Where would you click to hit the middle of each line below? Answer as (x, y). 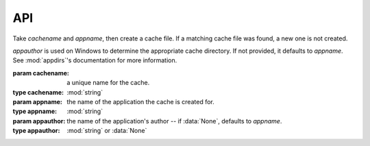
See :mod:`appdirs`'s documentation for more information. (95, 60)
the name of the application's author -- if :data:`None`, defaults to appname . (174, 121)
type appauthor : (36, 131)
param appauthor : (39, 121)
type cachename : (38, 92)
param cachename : (41, 73)
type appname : (35, 111)
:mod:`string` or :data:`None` (107, 131)
